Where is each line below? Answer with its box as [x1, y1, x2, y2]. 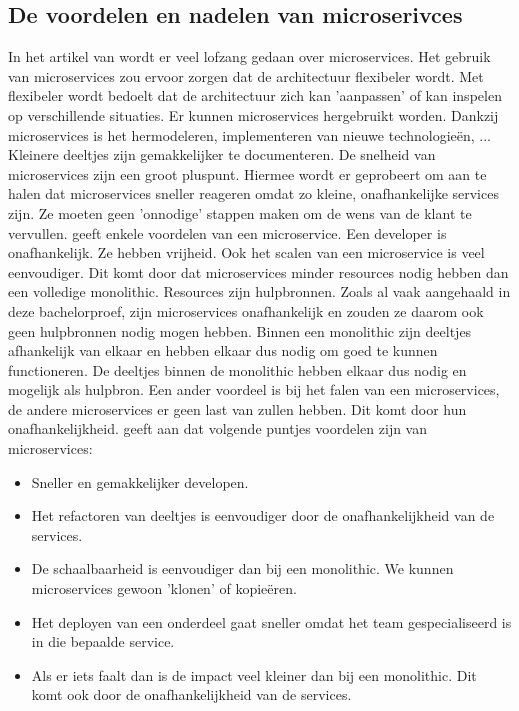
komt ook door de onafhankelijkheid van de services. [31, 684, 352, 705]
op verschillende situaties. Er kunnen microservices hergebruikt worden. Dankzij [8, 104, 499, 125]
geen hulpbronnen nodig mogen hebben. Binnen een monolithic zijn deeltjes [8, 320, 472, 341]
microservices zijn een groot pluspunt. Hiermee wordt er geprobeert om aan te [8, 163, 487, 184]
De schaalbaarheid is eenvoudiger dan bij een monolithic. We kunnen [31, 558, 454, 579]
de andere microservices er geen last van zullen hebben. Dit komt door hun [8, 398, 467, 419]
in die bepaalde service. [31, 631, 175, 652]
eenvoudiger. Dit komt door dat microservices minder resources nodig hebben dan [8, 261, 509, 282]
